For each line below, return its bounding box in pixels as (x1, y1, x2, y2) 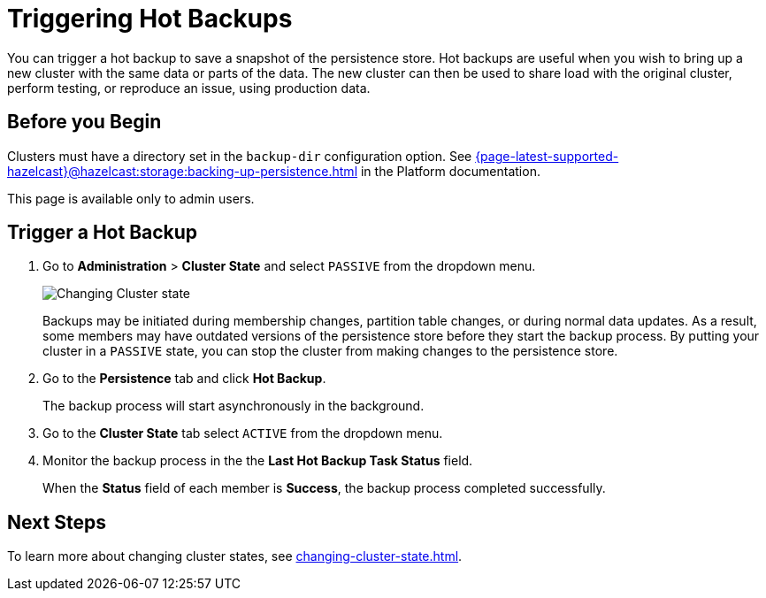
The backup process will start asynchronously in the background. (42, 398, 425, 414)
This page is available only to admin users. (7, 190, 255, 206)
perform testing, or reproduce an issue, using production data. (7, 80, 371, 96)
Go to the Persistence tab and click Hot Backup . (42, 371, 326, 387)
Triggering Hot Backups (7, 4, 293, 34)
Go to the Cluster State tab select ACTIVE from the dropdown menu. (42, 425, 443, 441)
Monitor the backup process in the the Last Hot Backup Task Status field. (42, 453, 473, 469)
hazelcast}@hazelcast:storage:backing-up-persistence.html (7, 163, 358, 179)
